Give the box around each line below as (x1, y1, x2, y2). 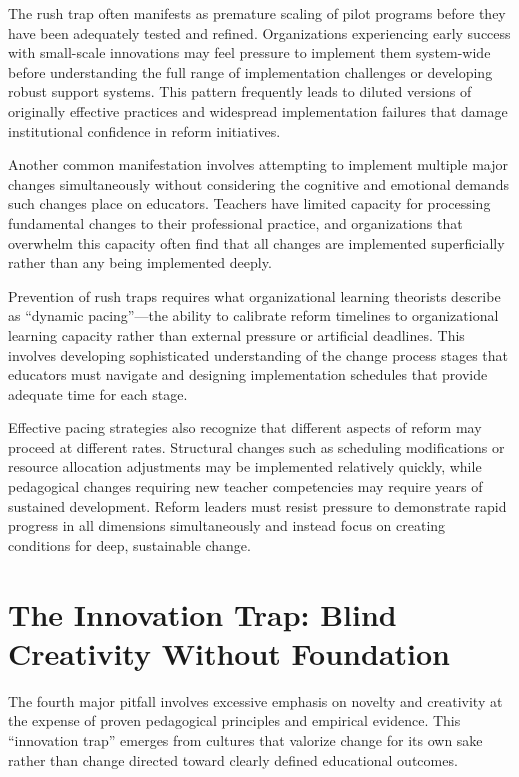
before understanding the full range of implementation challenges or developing (8, 61, 493, 82)
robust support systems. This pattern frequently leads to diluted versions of (8, 81, 472, 102)
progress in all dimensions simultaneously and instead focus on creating (8, 515, 446, 536)
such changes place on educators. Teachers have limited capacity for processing (8, 193, 491, 214)
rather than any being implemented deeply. (8, 252, 272, 273)
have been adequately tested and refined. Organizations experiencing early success (8, 22, 511, 43)
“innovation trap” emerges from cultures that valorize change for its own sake (8, 729, 483, 750)
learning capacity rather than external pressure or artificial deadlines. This (8, 324, 465, 345)
